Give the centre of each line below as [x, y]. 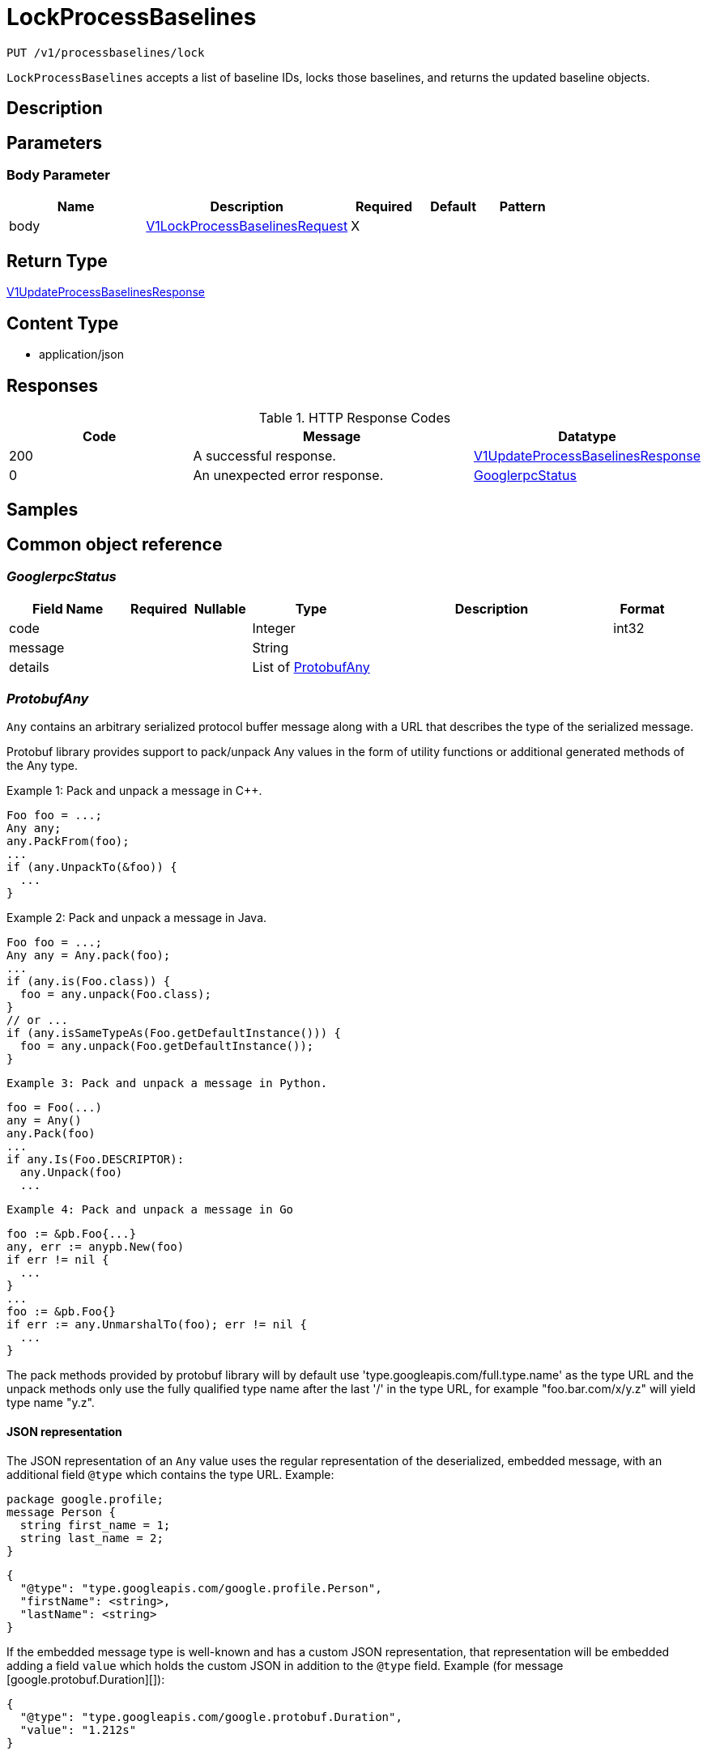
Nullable [220, 608]
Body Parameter [58, 175]
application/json [81, 355]
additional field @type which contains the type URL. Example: [170, 1474]
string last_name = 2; [92, 1538]
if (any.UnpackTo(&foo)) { [92, 867]
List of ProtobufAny [311, 667]
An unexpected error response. [288, 475]
